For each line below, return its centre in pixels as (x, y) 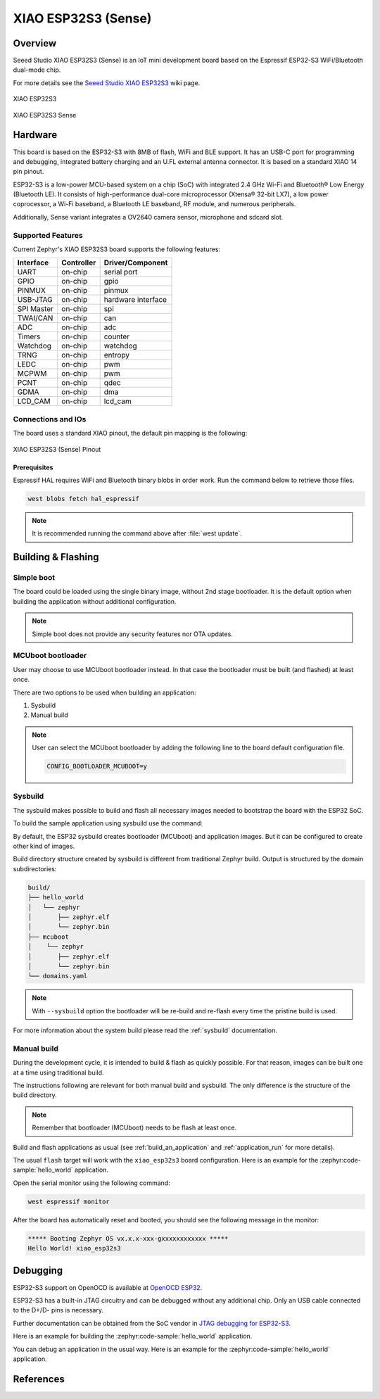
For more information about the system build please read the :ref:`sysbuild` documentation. (145, 1030)
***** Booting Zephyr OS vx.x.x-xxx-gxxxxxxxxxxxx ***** (128, 1238)
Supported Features (48, 235)
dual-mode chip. (37, 70)
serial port (121, 272)
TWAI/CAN (35, 318)
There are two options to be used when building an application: (104, 692)
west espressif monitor (69, 1201)
